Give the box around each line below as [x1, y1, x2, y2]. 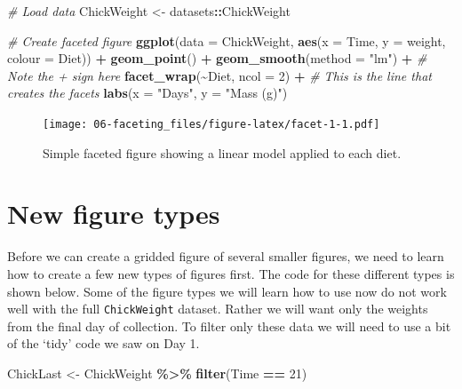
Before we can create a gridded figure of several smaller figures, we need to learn [7, 247, 444, 266]
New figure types [7, 195, 220, 232]
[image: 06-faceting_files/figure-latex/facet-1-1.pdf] [43, 117, 380, 131]
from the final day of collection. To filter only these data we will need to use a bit [7, 316, 451, 335]
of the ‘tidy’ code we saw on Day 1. [7, 334, 200, 353]
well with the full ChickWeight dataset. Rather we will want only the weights [7, 299, 428, 318]
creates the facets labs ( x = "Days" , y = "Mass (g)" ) [7, 83, 288, 102]
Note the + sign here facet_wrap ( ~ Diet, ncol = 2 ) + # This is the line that [7, 66, 432, 84]
